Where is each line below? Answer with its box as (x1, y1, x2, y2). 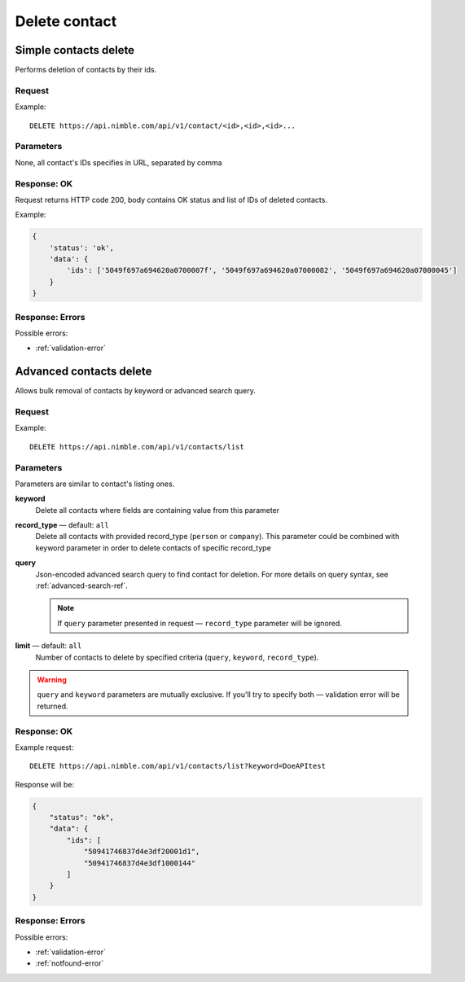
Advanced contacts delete (15, 365, 152, 379)
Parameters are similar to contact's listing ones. (15, 479, 175, 489)
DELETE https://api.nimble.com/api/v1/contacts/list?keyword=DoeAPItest (29, 761, 326, 771)
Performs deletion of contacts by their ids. (15, 65, 157, 75)
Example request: (15, 742, 74, 752)
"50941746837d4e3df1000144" (83, 858, 195, 867)
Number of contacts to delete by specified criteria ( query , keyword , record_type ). (35, 652, 319, 662)
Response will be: (15, 779, 75, 789)
